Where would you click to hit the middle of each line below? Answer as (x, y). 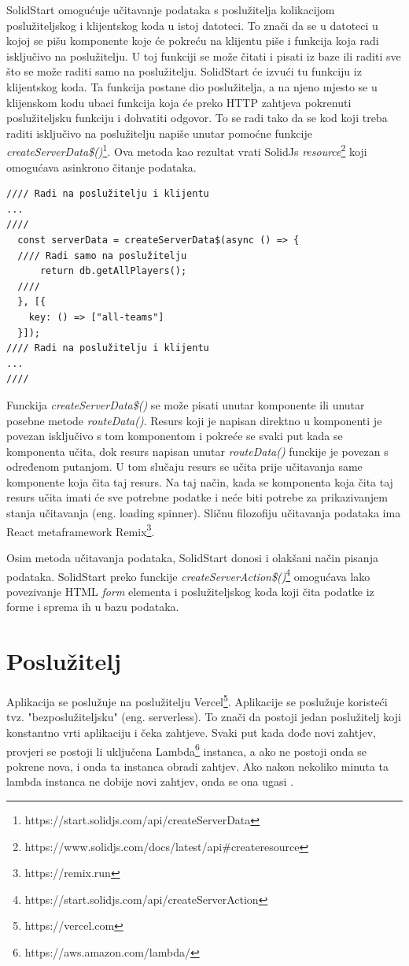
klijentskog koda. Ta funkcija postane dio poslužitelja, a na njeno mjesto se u (192, 86)
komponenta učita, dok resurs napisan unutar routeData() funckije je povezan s (197, 451)
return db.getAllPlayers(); (113, 271)
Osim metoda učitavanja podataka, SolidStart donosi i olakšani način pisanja (192, 557)
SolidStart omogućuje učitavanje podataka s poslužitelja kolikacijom (171, 9)
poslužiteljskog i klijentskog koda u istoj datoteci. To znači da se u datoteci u (192, 25)
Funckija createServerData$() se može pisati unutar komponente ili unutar (186, 404)
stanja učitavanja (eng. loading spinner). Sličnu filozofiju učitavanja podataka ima (204, 513)
